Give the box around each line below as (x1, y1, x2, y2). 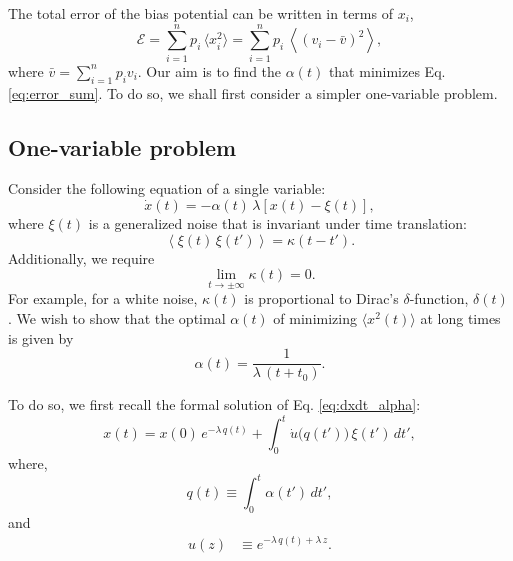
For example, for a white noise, (8, 288, 198, 309)
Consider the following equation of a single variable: (8, 178, 326, 199)
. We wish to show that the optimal (8, 307, 226, 328)
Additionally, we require (8, 247, 155, 268)
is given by (8, 327, 74, 348)
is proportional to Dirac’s (244, 288, 399, 309)
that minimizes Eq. (328, 60, 446, 81)
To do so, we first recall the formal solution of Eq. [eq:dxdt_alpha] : (8, 394, 421, 415)
